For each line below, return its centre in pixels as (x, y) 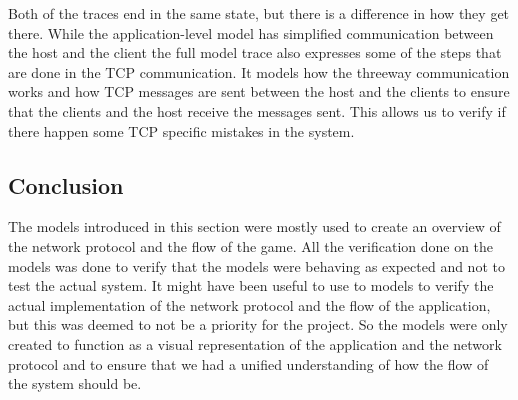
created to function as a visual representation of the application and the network (255, 343)
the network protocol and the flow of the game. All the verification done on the (251, 245)
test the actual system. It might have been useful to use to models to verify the (251, 285)
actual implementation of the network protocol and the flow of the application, (249, 304)
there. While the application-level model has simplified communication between (251, 32)
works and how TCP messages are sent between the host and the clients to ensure (259, 91)
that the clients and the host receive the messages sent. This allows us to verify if (257, 110)
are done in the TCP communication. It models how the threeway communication (259, 71)
